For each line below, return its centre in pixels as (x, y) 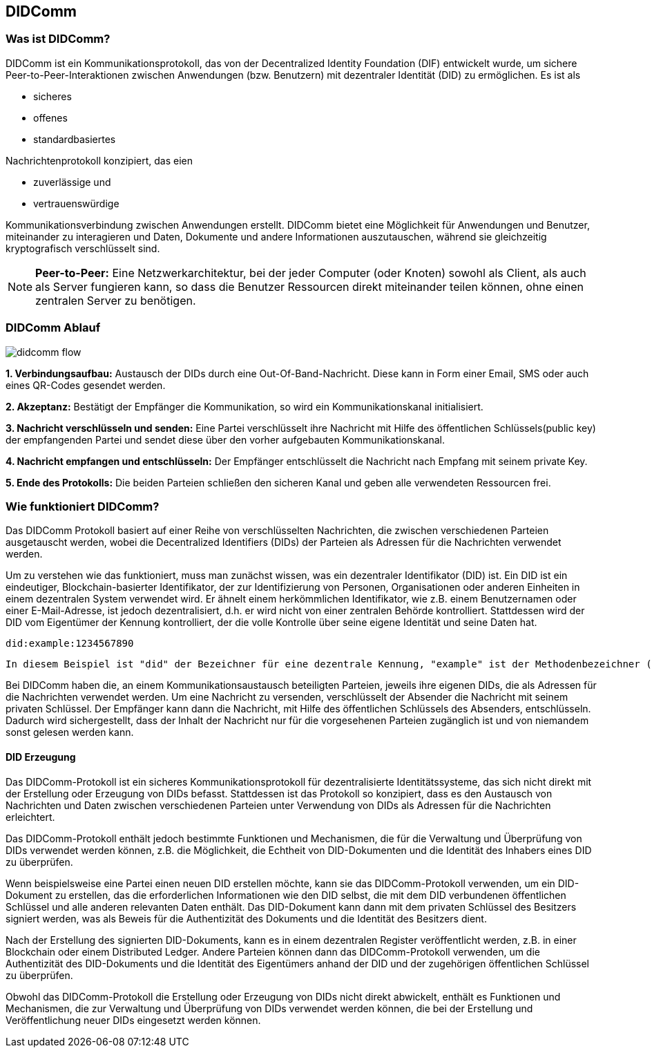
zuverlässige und (72, 182)
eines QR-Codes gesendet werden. (86, 385)
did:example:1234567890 (70, 644)
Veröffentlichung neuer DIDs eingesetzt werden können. (133, 1020)
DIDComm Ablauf (53, 328)
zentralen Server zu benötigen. (116, 300)
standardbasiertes (75, 139)
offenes (50, 117)
